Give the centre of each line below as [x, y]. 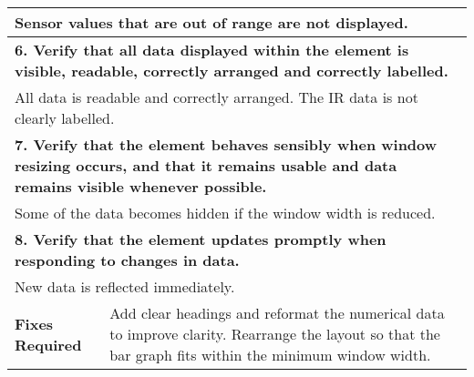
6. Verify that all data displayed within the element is [212, 50]
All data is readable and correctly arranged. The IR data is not [216, 97]
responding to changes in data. [127, 260]
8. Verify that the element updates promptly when [201, 239]
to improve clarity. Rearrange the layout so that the [275, 334]
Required [48, 344]
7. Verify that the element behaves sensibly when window [226, 144]
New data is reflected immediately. [125, 286]
